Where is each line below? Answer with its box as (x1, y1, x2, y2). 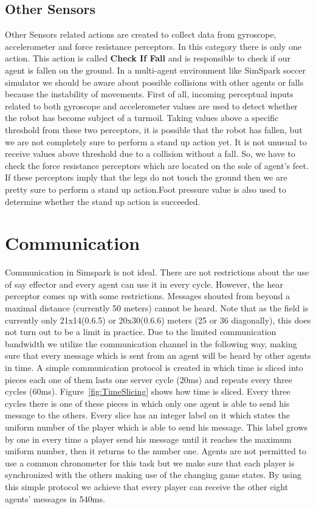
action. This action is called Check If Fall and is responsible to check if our (5, 52, 291, 64)
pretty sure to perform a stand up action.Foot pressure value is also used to (5, 182, 286, 195)
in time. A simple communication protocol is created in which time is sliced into (5, 361, 303, 373)
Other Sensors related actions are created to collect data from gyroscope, (5, 28, 276, 41)
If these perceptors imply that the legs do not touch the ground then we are (5, 171, 287, 184)
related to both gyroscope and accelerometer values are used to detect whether (5, 99, 298, 112)
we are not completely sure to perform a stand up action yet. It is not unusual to (5, 135, 307, 148)
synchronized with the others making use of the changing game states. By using (5, 468, 301, 481)
